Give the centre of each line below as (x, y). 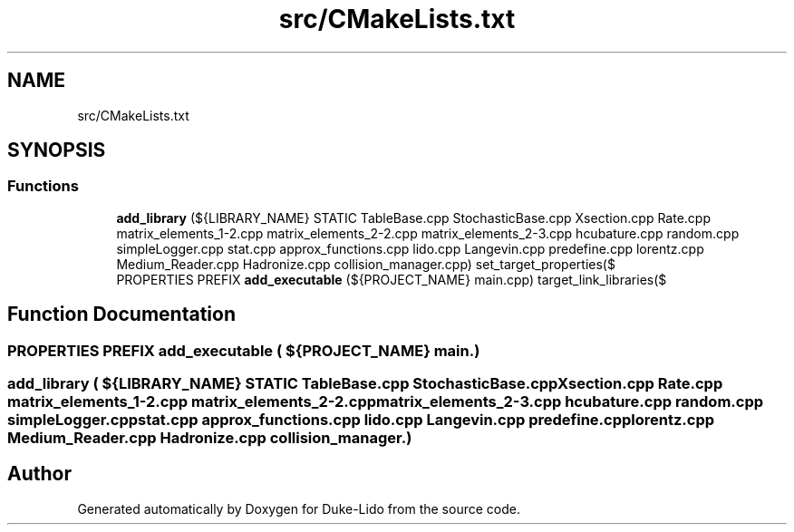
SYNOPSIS (57, 150)
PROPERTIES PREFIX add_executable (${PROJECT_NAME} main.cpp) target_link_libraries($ (392, 279)
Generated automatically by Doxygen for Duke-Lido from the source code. (299, 508)
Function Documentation (121, 314)
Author (39, 474)
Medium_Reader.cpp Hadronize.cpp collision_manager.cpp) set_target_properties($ (366, 264)
